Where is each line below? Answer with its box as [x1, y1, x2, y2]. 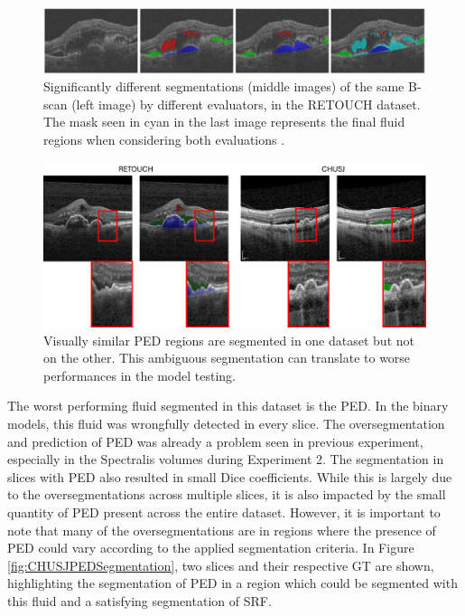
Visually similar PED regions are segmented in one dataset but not [43, 330, 414, 349]
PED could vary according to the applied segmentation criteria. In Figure [7, 538, 414, 557]
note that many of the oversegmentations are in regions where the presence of [7, 520, 436, 539]
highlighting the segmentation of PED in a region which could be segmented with [7, 573, 458, 592]
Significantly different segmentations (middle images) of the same [43, 77, 405, 96]
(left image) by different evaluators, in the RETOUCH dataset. [71, 94, 421, 113]
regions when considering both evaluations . [43, 130, 285, 149]
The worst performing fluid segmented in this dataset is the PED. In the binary [7, 396, 449, 415]
